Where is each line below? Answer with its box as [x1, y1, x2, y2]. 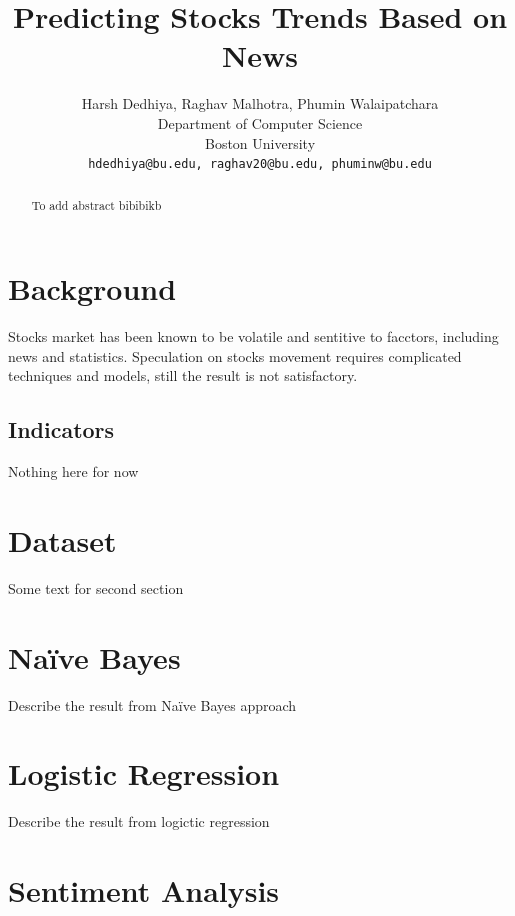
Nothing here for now [8, 461, 139, 482]
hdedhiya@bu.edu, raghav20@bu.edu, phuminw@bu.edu [88, 157, 432, 172]
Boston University [204, 132, 316, 153]
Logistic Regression [8, 753, 280, 794]
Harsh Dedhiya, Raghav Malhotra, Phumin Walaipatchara [81, 93, 439, 114]
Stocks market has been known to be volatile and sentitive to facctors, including [8, 326, 499, 347]
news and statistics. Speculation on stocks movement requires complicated [8, 345, 462, 366]
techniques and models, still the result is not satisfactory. [8, 365, 358, 386]
